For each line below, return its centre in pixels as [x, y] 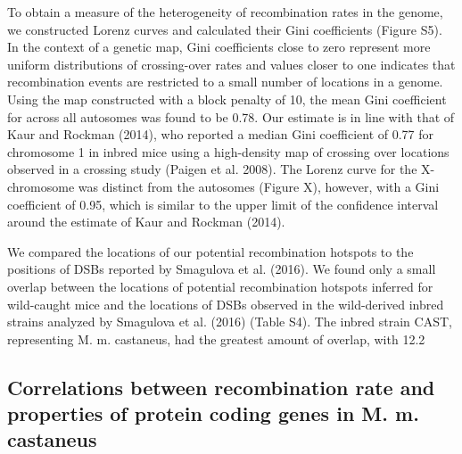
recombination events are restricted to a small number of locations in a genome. [225, 82]
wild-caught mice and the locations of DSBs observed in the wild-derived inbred [226, 304]
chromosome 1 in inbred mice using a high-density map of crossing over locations [228, 151]
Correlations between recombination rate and [221, 387]
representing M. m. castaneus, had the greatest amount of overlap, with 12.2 [216, 338]
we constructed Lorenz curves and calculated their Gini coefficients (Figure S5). [225, 29]
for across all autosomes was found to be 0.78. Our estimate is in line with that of [231, 116]
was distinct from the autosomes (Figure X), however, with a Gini [259, 186]
